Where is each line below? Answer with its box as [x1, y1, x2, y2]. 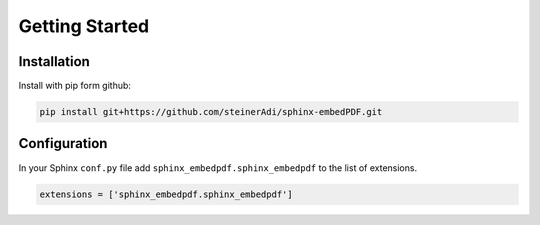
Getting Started [18, 15, 150, 37]
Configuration [18, 135, 108, 152]
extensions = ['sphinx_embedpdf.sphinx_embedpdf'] [39, 188, 294, 200]
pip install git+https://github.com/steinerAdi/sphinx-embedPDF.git [39, 106, 383, 118]
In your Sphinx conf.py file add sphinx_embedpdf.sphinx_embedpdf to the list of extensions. [18, 161, 418, 174]
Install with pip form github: [18, 80, 132, 92]
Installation [18, 53, 90, 70]
